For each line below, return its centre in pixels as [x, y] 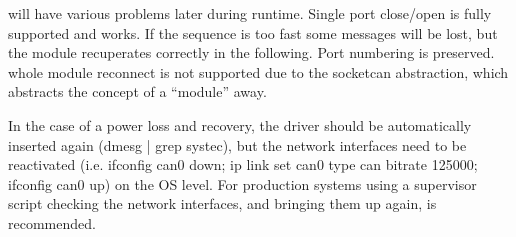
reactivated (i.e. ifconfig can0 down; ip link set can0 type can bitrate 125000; [243, 164]
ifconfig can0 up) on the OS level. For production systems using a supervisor [242, 183]
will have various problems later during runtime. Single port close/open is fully [250, 13]
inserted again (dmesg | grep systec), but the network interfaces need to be [237, 144]
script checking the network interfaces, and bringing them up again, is [222, 203]
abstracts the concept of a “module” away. [137, 91]
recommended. [52, 222]
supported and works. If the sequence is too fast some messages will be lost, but [253, 32]
